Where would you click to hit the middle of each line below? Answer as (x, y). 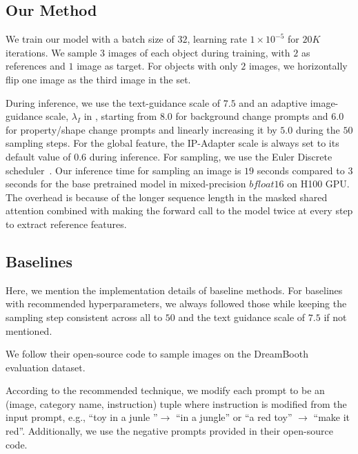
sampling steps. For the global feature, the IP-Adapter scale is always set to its (172, 143)
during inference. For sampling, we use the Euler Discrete (211, 156)
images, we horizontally (298, 66)
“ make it (332, 417)
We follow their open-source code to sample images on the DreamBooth (157, 354)
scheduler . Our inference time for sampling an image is (123, 170)
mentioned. (29, 330)
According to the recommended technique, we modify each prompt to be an (165, 390)
